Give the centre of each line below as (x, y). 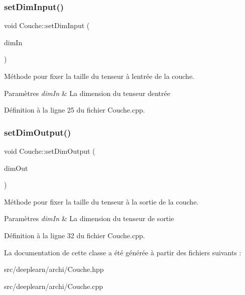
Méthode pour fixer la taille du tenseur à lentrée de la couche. (99, 76)
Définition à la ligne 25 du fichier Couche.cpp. (75, 110)
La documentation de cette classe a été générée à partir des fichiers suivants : (123, 252)
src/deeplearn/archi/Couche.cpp (53, 286)
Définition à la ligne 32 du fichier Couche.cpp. (75, 235)
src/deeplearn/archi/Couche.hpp (54, 269)
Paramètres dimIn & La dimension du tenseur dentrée (87, 93)
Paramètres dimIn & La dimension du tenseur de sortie (89, 218)
